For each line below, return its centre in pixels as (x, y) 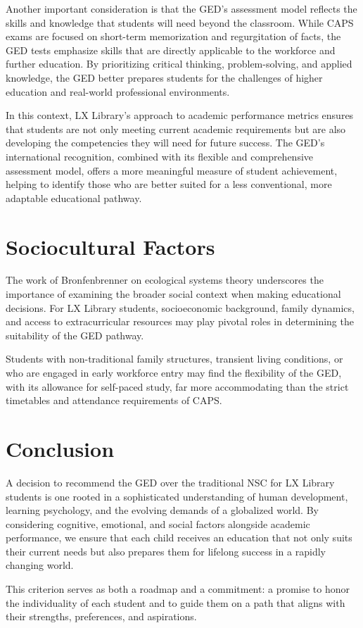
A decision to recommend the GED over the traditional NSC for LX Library (170, 482)
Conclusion (60, 448)
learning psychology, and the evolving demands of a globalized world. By (162, 510)
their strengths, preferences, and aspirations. (101, 616)
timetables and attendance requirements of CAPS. (114, 400)
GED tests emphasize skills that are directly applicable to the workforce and (171, 50)
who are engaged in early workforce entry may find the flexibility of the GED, (174, 372)
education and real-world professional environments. (118, 91)
